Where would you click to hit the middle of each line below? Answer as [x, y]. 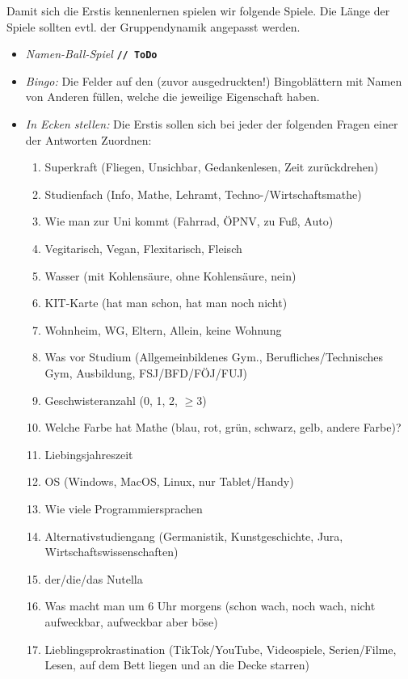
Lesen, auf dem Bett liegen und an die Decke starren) [177, 665]
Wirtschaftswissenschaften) [111, 552]
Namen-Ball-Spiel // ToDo [91, 54]
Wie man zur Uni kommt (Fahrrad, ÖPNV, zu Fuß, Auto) [189, 221]
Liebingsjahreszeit [89, 454]
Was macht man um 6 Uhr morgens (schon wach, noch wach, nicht [210, 606]
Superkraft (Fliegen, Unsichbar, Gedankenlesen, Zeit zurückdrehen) [212, 167]
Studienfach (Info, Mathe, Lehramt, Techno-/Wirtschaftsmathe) [203, 194]
